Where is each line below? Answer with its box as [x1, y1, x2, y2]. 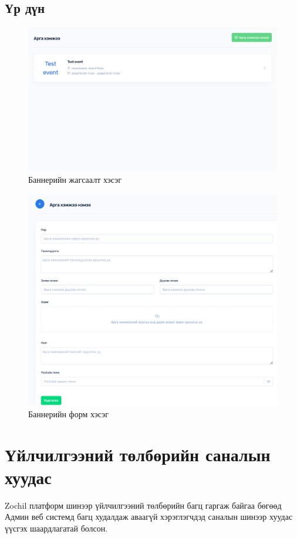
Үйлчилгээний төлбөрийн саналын [5, 442, 271, 466]
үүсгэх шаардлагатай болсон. [5, 522, 108, 534]
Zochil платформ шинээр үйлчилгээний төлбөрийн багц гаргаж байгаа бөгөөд [5, 499, 282, 511]
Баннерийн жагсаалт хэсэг [28, 173, 122, 186]
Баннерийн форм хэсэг [28, 407, 109, 420]
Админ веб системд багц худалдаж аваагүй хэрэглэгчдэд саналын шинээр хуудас [5, 510, 293, 523]
